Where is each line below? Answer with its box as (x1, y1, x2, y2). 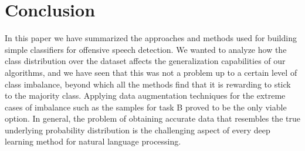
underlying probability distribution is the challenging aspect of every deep (5, 123, 270, 136)
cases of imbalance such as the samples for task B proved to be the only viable (5, 100, 287, 113)
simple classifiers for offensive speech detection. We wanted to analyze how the (5, 43, 287, 55)
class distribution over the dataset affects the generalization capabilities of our (5, 55, 286, 67)
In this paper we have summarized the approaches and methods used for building (5, 32, 297, 44)
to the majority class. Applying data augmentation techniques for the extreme (5, 89, 286, 102)
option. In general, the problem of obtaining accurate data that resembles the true (5, 112, 300, 125)
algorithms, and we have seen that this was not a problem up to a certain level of (5, 66, 297, 78)
